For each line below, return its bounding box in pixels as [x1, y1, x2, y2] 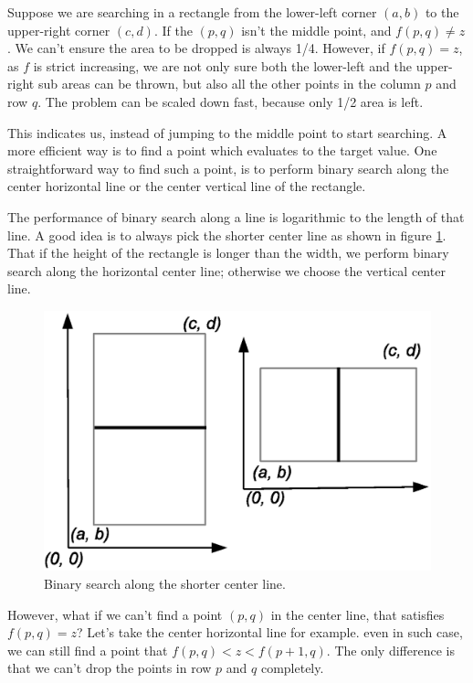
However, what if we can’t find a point [7, 604, 223, 624]
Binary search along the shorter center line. [44, 573, 286, 592]
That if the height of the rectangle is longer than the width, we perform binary [7, 243, 449, 262]
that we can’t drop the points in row [7, 658, 212, 678]
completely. [260, 658, 324, 678]
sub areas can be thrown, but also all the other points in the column [37, 74, 421, 93]
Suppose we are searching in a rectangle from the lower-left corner [7, 3, 377, 21]
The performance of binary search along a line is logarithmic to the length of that [7, 207, 465, 226]
